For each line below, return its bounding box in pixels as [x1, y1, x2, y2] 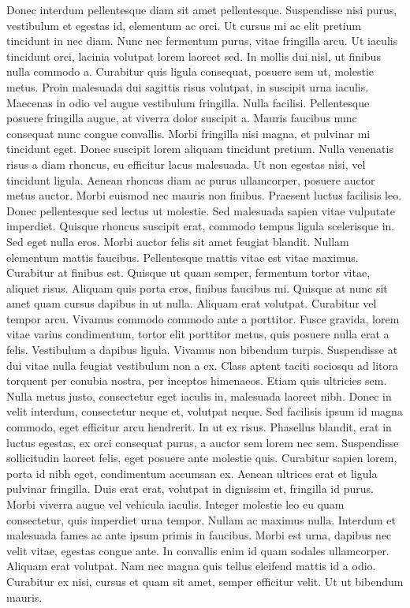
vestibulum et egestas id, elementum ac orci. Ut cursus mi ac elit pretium [6, 17, 361, 33]
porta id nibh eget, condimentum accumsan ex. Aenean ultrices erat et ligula [6, 464, 378, 481]
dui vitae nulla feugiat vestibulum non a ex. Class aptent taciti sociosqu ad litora [6, 356, 399, 373]
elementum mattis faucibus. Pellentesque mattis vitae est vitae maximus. [6, 248, 359, 265]
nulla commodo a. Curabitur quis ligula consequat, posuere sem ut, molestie [6, 63, 375, 80]
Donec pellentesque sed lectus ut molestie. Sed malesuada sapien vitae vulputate [6, 202, 395, 218]
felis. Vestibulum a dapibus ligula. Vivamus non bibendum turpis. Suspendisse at [6, 341, 398, 358]
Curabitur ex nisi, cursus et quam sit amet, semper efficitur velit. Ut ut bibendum [6, 573, 404, 589]
